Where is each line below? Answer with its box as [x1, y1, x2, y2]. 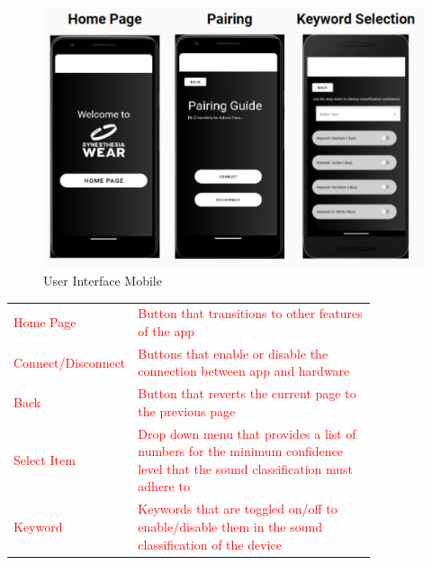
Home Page [13, 313, 76, 332]
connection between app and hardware [138, 361, 350, 380]
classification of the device [138, 534, 282, 553]
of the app [138, 321, 194, 340]
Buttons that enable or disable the [138, 343, 328, 362]
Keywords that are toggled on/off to [138, 499, 337, 518]
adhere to [138, 477, 190, 496]
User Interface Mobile [43, 271, 162, 290]
